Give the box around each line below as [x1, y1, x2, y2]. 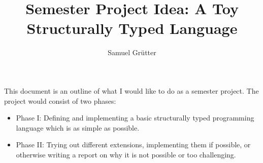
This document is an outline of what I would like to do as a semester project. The [4, 85, 259, 96]
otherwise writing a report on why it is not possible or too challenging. [16, 149, 236, 159]
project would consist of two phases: [4, 95, 116, 106]
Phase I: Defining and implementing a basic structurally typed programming [16, 112, 254, 123]
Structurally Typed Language [26, 18, 238, 38]
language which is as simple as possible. [16, 122, 140, 133]
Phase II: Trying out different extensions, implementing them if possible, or [16, 139, 251, 150]
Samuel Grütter [108, 47, 156, 58]
